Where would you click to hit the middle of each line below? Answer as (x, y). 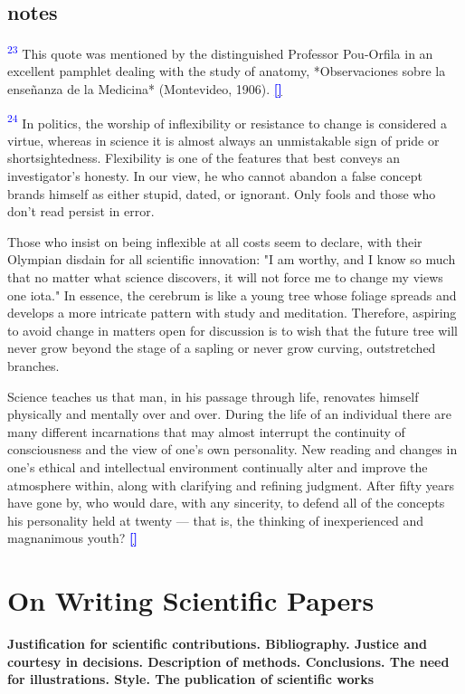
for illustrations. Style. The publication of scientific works (191, 679)
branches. (33, 366)
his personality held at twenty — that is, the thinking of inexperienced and (216, 520)
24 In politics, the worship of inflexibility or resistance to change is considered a (227, 121)
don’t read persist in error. (81, 211)
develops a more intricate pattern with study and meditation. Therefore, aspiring (232, 313)
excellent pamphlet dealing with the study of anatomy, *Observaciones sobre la (227, 71)
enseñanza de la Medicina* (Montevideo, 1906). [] (145, 89)
